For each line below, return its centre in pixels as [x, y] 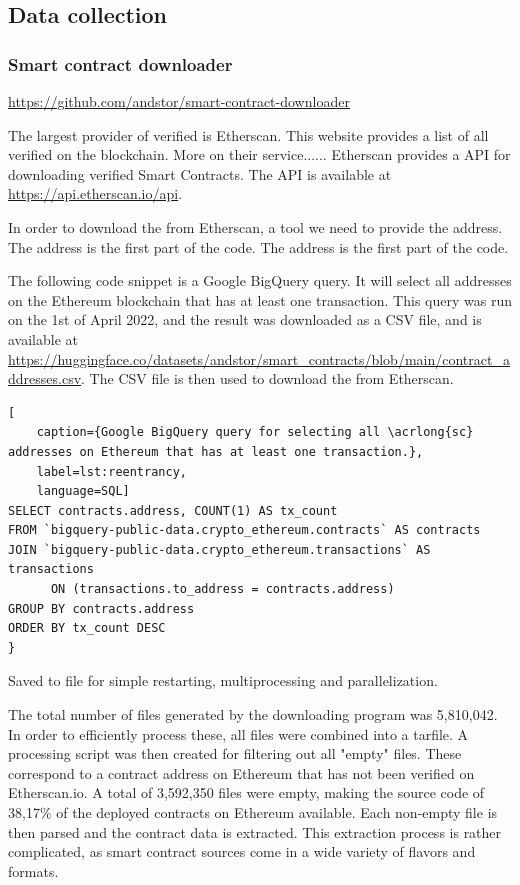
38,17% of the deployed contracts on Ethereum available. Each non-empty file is [253, 812]
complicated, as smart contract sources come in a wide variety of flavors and [242, 851]
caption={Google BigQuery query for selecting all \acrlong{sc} [255, 432]
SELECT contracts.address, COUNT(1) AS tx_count [173, 510]
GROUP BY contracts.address [101, 608]
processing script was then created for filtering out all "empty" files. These [235, 753]
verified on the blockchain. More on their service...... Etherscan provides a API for [259, 154]
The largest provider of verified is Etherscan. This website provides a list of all [248, 134]
